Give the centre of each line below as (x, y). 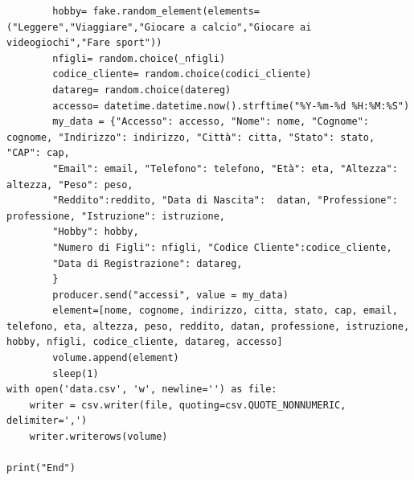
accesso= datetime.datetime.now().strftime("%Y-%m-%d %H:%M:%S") (231, 106)
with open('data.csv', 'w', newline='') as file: (142, 390)
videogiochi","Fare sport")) (84, 43)
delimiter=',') (47, 421)
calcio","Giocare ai (257, 27)
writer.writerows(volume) (98, 437)
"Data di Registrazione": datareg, (148, 263)
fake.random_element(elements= (176, 11)
